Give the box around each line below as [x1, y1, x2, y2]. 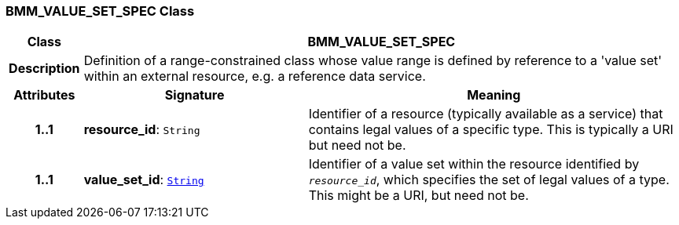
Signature [164, 87, 225, 103]
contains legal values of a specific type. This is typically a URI [308, 122, 673, 138]
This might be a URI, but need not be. [308, 187, 529, 204]
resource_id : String [83, 122, 200, 138]
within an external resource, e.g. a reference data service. [83, 68, 426, 85]
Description [9, 60, 80, 77]
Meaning [467, 87, 521, 103]
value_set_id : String [83, 172, 204, 188]
